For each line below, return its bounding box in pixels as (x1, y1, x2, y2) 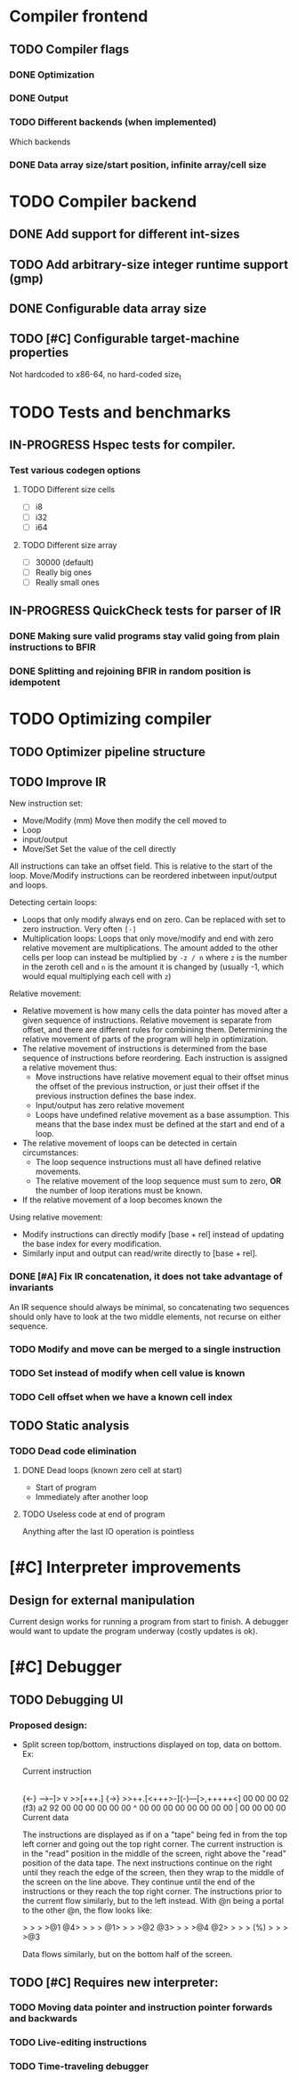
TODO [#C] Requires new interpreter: (9, 1974, 220, 1990)
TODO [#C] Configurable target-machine (9, 331, 240, 346)
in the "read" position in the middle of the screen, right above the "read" (21, 1849, 286, 1859)
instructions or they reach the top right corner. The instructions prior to (21, 1886, 283, 1897)
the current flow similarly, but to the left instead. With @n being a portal (21, 1896, 285, 1907)
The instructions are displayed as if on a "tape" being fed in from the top (21, 1829, 287, 1840)
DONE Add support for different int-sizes (9, 227, 240, 242)
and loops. (9, 879, 48, 891)
